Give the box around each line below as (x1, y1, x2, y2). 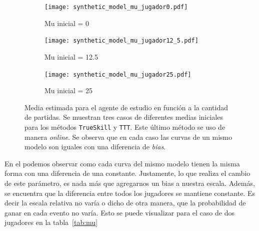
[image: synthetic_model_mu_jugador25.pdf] (44, 71, 191, 78)
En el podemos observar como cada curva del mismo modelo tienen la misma (4, 158, 240, 168)
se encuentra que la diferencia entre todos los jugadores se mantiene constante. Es (4, 187, 255, 198)
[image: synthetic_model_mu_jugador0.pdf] (44, 4, 188, 11)
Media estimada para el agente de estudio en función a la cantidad (24, 102, 228, 112)
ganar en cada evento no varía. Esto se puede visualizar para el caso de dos (4, 207, 234, 217)
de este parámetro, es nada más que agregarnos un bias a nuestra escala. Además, (4, 177, 255, 188)
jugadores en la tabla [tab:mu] (4, 217, 98, 227)
